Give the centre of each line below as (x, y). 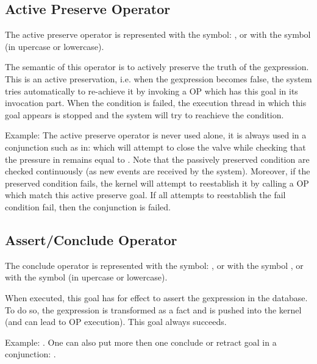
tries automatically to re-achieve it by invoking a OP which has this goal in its (151, 91)
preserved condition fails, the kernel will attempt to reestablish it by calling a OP (157, 183)
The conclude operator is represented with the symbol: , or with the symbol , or (154, 265)
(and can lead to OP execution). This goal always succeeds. (116, 322)
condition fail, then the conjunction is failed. (88, 206)
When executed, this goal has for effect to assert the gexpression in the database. (156, 297)
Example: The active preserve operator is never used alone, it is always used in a (156, 135)
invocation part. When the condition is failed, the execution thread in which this (156, 103)
